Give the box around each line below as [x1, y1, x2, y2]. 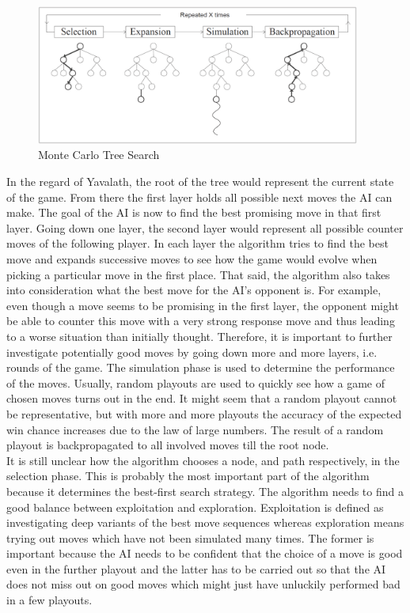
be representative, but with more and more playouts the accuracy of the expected [6, 405, 402, 422]
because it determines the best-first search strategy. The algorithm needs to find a [6, 482, 404, 499]
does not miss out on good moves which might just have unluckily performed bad [6, 576, 401, 592]
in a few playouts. [6, 592, 93, 608]
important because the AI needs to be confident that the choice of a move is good [6, 545, 403, 562]
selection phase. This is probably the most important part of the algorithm [6, 467, 370, 484]
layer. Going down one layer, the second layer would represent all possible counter [6, 219, 404, 236]
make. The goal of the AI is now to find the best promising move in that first [6, 204, 382, 221]
